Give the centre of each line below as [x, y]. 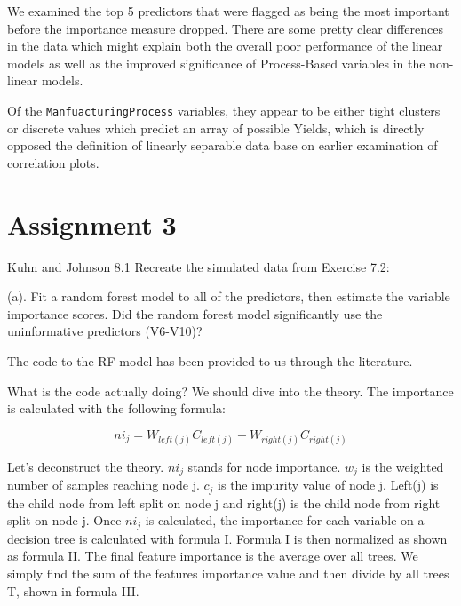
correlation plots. [53, 162]
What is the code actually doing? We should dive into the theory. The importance [230, 391]
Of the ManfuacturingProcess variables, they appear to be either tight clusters [224, 110]
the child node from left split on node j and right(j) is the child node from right [224, 502]
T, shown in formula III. [73, 590]
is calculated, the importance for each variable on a [285, 520]
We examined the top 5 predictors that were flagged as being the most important [228, 11]
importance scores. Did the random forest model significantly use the [195, 313]
